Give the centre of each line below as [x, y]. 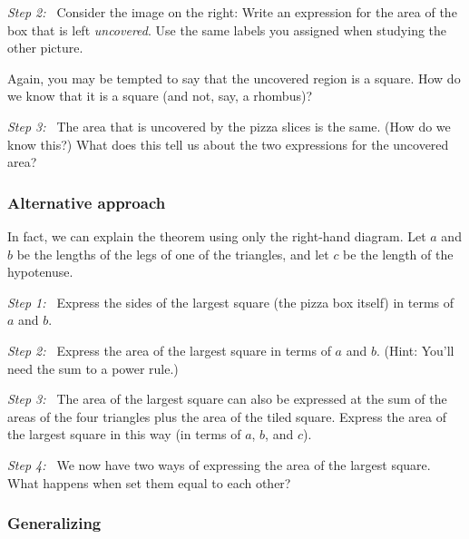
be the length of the [398, 254]
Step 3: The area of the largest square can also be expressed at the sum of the [227, 399]
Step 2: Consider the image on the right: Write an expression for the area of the [232, 12]
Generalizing [54, 523]
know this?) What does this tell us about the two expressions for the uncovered [228, 144]
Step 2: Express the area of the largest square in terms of [169, 350]
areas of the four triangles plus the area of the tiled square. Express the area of [227, 416]
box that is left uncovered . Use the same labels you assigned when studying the [227, 29]
